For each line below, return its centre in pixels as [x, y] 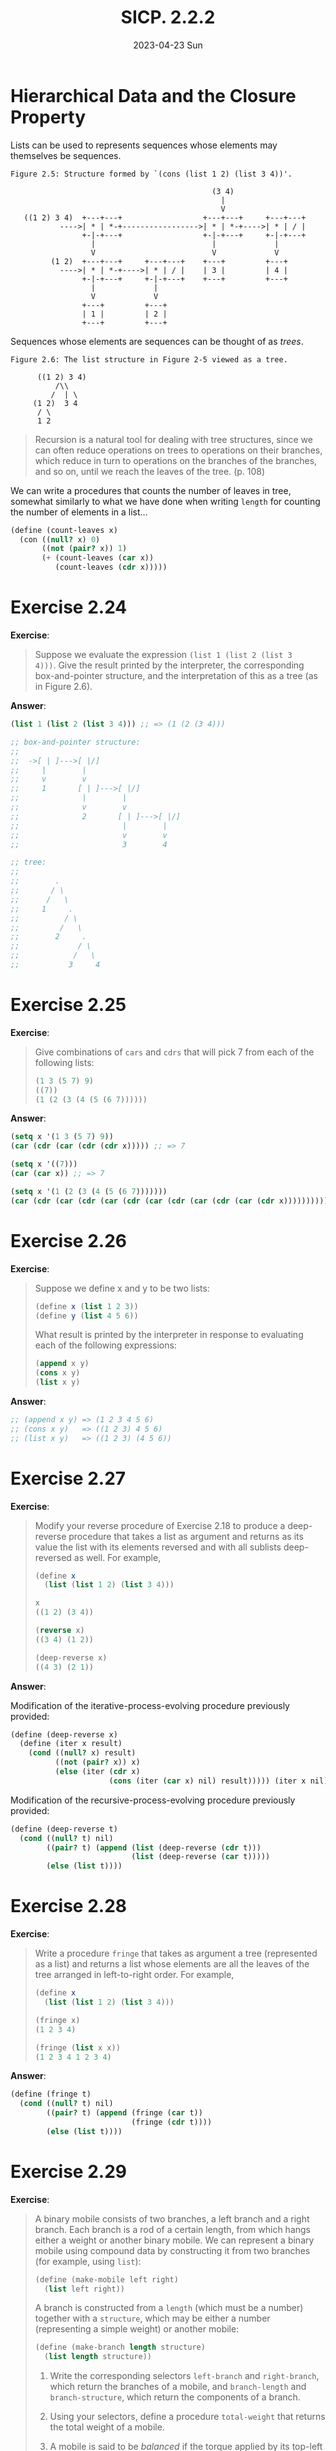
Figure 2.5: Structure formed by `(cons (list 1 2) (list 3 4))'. [151, 174]
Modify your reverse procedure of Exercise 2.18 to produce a [160, 1525]
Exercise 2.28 [68, 1906]
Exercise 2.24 [69, 607]
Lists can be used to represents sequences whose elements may [144, 145]
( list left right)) [84, 2289]
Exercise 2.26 [68, 1240]
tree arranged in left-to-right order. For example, [134, 1975]
